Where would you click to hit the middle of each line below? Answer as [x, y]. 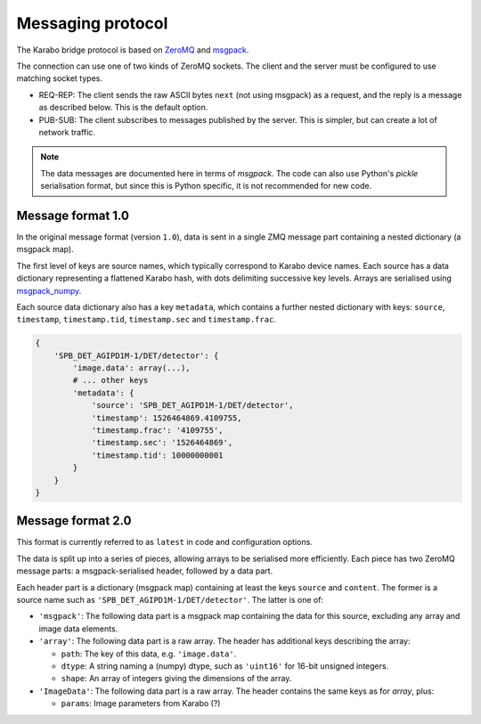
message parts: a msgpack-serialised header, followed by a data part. [145, 571]
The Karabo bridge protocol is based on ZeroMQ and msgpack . [133, 50]
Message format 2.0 [74, 521]
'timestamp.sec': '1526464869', [162, 443]
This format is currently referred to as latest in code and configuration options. [165, 542]
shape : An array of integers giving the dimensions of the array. [176, 679]
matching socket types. [59, 78]
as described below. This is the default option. [123, 108]
